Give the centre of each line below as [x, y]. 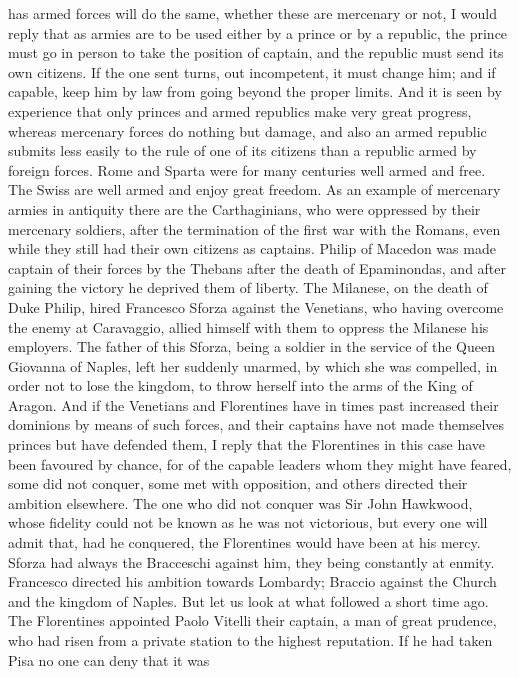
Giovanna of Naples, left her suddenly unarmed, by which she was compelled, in [253, 365]
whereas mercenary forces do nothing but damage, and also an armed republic [247, 130]
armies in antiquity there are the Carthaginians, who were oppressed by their [244, 208]
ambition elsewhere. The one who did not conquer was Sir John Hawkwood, [240, 502]
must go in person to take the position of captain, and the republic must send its [256, 52]
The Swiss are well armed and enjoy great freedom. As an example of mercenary [254, 189]
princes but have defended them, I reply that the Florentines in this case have [246, 444]
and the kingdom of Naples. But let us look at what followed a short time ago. [248, 600]
